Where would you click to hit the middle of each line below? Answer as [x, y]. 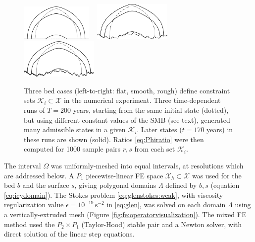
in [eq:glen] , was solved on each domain [166, 204]
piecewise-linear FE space [125, 175]
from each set [155, 149]
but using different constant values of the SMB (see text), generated [127, 120]
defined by [181, 185]
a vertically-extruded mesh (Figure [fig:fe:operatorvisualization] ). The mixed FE [125, 214]
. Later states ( [159, 129]
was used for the [217, 175]
